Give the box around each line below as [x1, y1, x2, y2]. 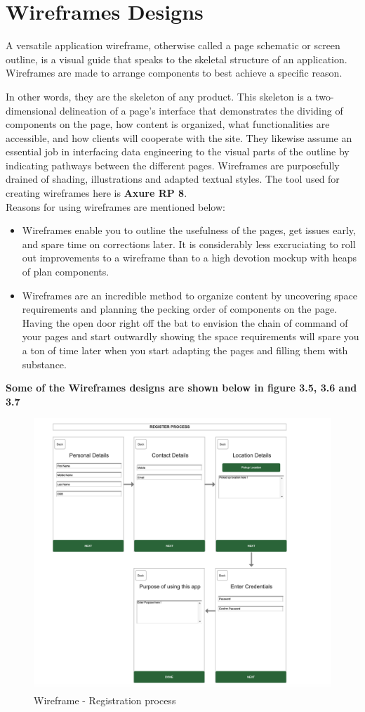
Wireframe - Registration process [34, 692, 176, 707]
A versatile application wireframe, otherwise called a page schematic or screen [6, 38, 340, 53]
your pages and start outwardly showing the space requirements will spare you [22, 329, 359, 344]
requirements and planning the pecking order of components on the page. [22, 302, 338, 316]
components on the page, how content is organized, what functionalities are [6, 117, 330, 131]
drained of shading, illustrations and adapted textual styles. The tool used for [6, 171, 340, 186]
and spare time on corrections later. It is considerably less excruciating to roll [22, 236, 356, 251]
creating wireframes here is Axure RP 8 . [6, 186, 187, 200]
